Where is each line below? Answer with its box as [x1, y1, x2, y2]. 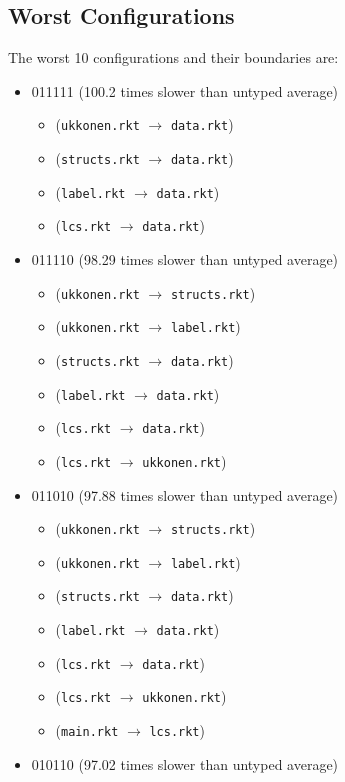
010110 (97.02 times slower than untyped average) [31, 753, 339, 774]
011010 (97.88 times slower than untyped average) [31, 484, 339, 505]
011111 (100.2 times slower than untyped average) [31, 80, 339, 101]
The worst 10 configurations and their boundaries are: [8, 47, 339, 68]
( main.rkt [55, 720, 119, 741]
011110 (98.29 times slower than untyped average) [31, 249, 339, 270]
